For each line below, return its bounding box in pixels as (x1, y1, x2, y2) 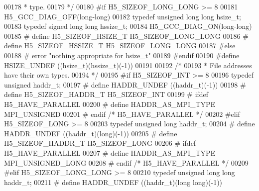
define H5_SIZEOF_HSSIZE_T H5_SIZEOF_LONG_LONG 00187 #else (4, 40, 236, 51)
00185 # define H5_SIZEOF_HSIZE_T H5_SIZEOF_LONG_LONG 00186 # (4, 30, 249, 41)
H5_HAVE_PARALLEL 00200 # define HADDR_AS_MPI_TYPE (4, 98, 216, 109)
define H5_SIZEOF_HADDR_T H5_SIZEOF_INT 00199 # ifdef (4, 89, 209, 99)
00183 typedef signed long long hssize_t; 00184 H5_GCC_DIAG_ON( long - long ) (4, 21, 252, 31)
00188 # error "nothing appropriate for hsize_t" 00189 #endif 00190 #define (4, 50, 240, 60)
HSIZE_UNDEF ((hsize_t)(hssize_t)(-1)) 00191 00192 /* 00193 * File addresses (4, 60, 252, 70)
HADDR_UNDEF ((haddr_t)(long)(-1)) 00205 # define (4, 128, 177, 138)
